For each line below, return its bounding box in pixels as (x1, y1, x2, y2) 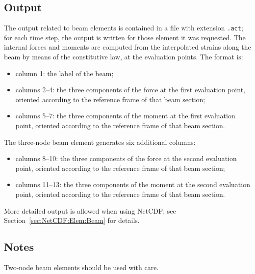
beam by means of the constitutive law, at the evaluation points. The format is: (4, 52, 243, 62)
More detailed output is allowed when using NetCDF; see (4, 205, 176, 216)
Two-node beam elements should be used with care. (4, 262, 159, 272)
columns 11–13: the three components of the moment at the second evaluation (15, 179, 250, 190)
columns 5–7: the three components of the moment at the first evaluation (15, 110, 235, 121)
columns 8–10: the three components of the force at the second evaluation (15, 153, 237, 164)
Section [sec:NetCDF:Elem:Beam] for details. (4, 215, 140, 225)
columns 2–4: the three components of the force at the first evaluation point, (15, 84, 245, 95)
